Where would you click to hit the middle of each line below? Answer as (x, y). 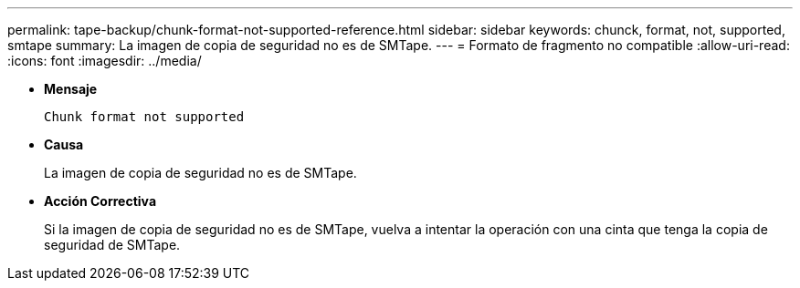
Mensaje (71, 89)
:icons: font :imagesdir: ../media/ (105, 61)
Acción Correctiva (100, 201)
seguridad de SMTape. (112, 245)
